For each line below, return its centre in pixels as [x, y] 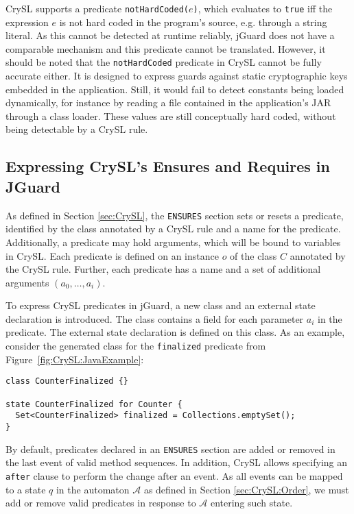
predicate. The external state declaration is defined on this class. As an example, [175, 332]
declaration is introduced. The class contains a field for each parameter [155, 318]
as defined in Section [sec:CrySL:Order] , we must [246, 489]
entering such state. [251, 503]
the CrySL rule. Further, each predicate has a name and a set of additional [163, 269]
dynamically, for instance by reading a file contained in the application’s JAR [168, 102]
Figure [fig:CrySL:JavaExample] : [75, 359]
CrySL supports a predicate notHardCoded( [97, 8]
